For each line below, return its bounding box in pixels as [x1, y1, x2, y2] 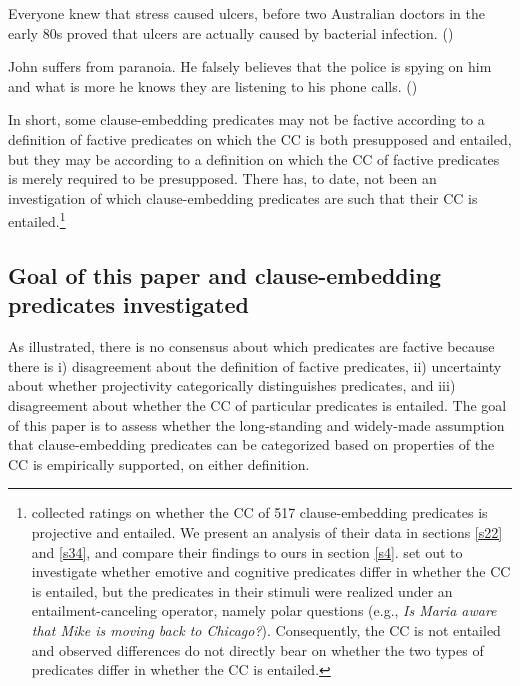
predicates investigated [8, 289, 249, 320]
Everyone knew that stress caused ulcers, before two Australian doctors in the [8, 3, 485, 23]
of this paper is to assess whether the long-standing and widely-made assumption [8, 414, 505, 435]
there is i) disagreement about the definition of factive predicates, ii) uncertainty [8, 355, 502, 376]
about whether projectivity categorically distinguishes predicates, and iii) [8, 375, 456, 396]
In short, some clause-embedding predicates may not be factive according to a [8, 109, 485, 130]
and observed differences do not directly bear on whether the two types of [31, 639, 484, 660]
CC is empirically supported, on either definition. [8, 453, 310, 474]
